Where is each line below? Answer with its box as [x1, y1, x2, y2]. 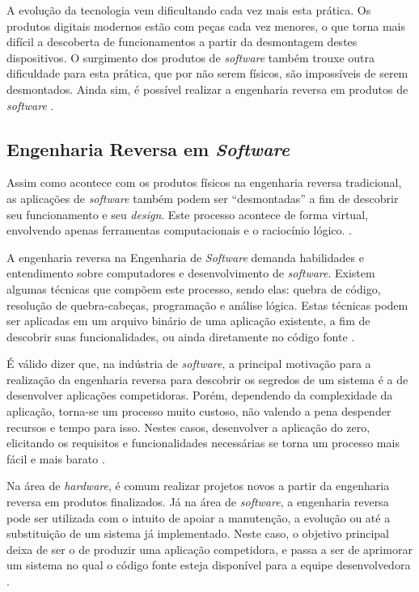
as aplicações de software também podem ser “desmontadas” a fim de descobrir [6, 189, 399, 206]
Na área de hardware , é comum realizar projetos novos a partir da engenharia [6, 477, 390, 494]
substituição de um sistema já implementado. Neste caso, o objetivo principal [6, 525, 389, 542]
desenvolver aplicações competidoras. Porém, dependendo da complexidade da [6, 387, 393, 404]
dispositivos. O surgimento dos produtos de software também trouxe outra [6, 49, 375, 66]
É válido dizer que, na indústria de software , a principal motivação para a [6, 355, 371, 372]
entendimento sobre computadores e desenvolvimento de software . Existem [6, 264, 375, 281]
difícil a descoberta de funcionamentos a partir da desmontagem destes [6, 33, 358, 50]
